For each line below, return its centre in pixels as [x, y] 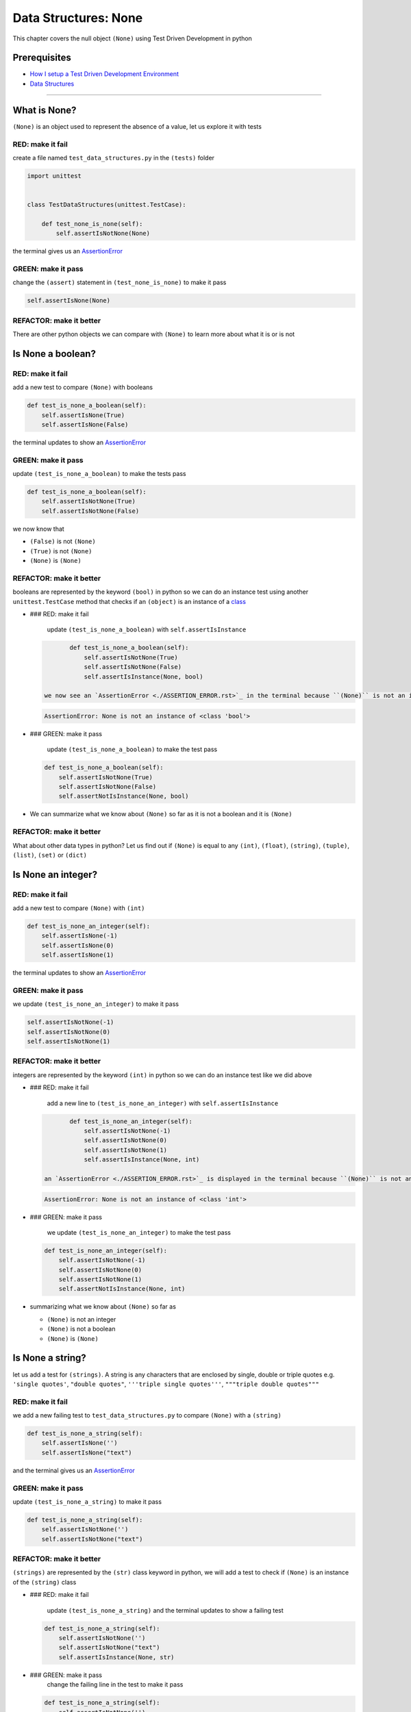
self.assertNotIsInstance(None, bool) [124, 796]
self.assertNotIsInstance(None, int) [122, 1289]
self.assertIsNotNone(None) [103, 234]
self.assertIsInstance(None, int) [142, 1160]
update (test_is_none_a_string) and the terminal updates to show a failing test [165, 1610]
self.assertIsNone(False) [85, 424]
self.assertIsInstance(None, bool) [144, 677]
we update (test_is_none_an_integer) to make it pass [96, 1004]
